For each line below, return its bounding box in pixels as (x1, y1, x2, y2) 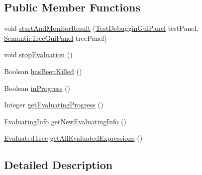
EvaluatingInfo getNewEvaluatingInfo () (4, 116, 126, 126)
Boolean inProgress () (4, 83, 70, 93)
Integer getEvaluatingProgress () (4, 99, 103, 110)
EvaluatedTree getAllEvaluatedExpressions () (4, 133, 143, 143)
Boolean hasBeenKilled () (4, 66, 82, 76)
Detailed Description (4, 157, 113, 173)
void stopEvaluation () (4, 49, 73, 60)
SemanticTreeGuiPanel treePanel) (4, 32, 107, 43)
